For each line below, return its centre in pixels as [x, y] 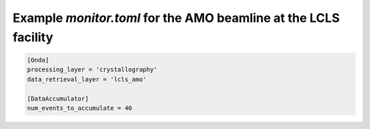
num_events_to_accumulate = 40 [80, 108]
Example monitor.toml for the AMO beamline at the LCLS [176, 18]
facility [33, 37]
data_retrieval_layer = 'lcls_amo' [87, 79]
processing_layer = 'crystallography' [92, 70]
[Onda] [38, 60]
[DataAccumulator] [58, 98]
